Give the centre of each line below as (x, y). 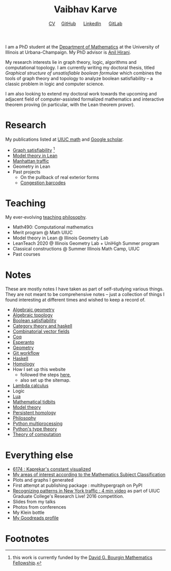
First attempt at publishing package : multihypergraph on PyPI (77, 485)
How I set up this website (39, 369)
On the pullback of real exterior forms (60, 177)
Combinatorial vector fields (41, 331)
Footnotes (27, 539)
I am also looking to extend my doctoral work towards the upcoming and (81, 93)
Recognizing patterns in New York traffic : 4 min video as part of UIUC (86, 491)
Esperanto (23, 342)
